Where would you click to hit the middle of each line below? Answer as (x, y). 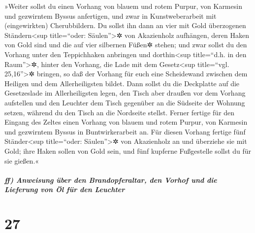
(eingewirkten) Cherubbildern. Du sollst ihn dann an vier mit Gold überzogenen (125, 25)
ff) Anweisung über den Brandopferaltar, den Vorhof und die (111, 180)
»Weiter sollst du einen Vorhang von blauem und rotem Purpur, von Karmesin (123, 6)
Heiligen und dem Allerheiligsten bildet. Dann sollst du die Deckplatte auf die (122, 83)
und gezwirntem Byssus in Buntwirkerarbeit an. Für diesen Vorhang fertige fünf (125, 131)
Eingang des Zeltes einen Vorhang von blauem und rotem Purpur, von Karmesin (126, 122)
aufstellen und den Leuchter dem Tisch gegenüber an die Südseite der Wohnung (125, 102)
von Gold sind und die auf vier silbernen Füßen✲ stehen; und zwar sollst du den (126, 45)
